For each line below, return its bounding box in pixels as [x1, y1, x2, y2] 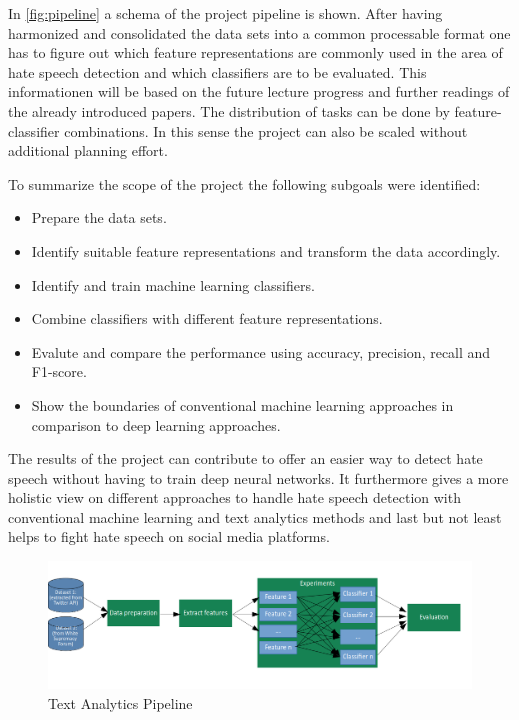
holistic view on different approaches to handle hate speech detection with [8, 487, 461, 508]
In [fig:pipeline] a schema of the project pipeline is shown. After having [8, 3, 443, 23]
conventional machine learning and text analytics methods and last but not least [8, 506, 502, 527]
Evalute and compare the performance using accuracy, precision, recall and [31, 341, 491, 362]
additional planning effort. [8, 140, 168, 161]
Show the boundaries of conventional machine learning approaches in [31, 394, 454, 415]
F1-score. [31, 361, 87, 382]
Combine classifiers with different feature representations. [31, 308, 383, 329]
